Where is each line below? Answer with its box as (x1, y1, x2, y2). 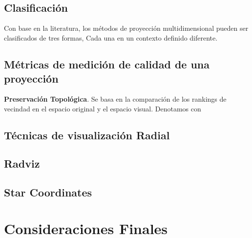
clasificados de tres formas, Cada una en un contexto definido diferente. (4, 32, 218, 43)
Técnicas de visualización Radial (4, 127, 170, 142)
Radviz (4, 156, 40, 171)
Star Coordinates (4, 185, 92, 200)
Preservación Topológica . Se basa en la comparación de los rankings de (4, 93, 227, 104)
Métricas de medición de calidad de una (4, 56, 210, 71)
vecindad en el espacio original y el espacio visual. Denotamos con (4, 103, 201, 113)
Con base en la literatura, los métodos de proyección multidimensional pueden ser (4, 23, 249, 33)
